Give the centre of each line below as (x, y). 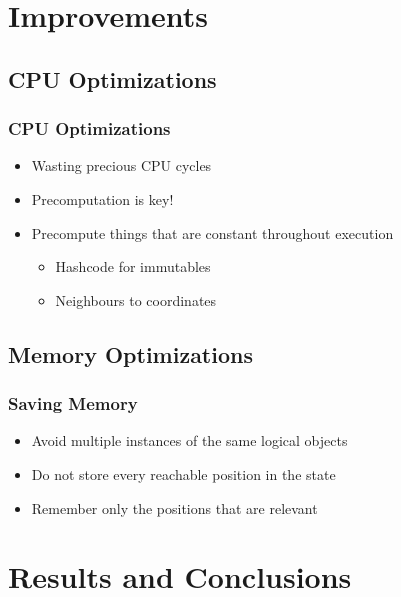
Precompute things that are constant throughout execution (212, 232)
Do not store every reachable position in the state (183, 473)
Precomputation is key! (102, 198)
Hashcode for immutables (133, 266)
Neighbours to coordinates (136, 299)
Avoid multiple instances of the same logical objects (189, 440)
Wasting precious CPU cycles (121, 165)
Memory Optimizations (130, 353)
